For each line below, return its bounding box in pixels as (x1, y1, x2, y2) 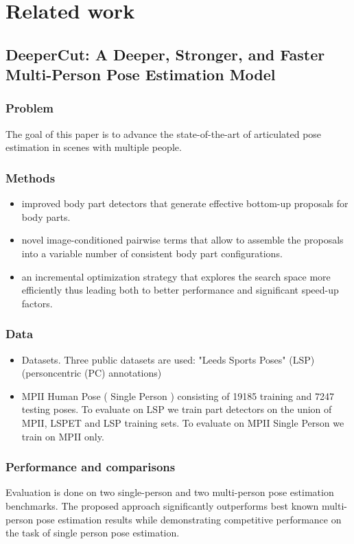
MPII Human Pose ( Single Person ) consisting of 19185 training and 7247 (21, 388, 335, 403)
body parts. (21, 209, 71, 224)
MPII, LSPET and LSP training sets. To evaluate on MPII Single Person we (21, 415, 344, 429)
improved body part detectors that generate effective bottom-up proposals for (21, 196, 349, 211)
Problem (5, 99, 54, 117)
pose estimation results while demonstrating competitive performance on (36, 512, 342, 526)
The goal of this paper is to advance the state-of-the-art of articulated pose (5, 126, 322, 141)
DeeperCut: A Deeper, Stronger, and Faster (5, 43, 325, 64)
